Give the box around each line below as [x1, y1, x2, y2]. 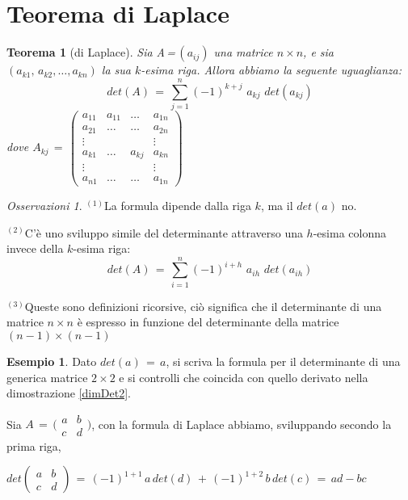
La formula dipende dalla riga [104, 196, 251, 213]
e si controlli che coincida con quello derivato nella [119, 368, 368, 385]
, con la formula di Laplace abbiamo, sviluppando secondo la [91, 415, 392, 432]
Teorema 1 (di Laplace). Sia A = [6, 44, 176, 61]
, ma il [260, 196, 293, 213]
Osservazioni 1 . [6, 196, 82, 213]
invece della [6, 240, 64, 257]
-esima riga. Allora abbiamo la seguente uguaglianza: [141, 61, 402, 78]
